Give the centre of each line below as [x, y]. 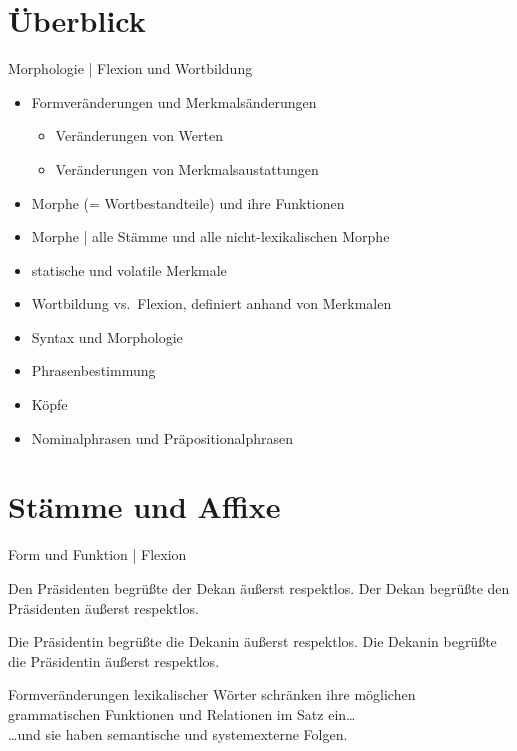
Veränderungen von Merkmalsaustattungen [187, 168]
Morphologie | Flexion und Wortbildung [130, 68]
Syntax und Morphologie [107, 336]
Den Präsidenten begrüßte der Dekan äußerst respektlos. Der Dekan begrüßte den [259, 587]
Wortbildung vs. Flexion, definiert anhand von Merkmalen [211, 303]
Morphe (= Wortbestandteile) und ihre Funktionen [188, 202]
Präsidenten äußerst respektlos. [103, 607]
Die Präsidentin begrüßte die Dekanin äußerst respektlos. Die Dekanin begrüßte [252, 641]
